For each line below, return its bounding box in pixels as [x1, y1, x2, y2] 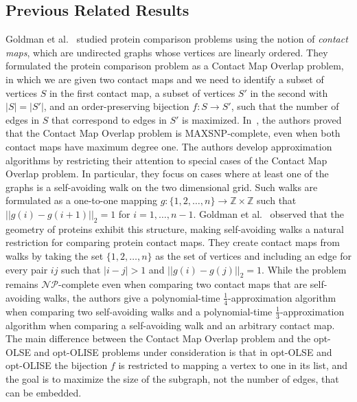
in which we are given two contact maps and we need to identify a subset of [5, 71, 324, 86]
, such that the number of [231, 99, 339, 113]
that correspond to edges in [51, 112, 167, 126]
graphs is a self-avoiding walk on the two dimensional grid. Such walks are [5, 179, 318, 194]
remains [5, 277, 38, 291]
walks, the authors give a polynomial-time [43, 290, 220, 304]
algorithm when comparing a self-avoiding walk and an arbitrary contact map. [5, 317, 335, 332]
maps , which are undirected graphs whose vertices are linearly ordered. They [5, 45, 328, 59]
